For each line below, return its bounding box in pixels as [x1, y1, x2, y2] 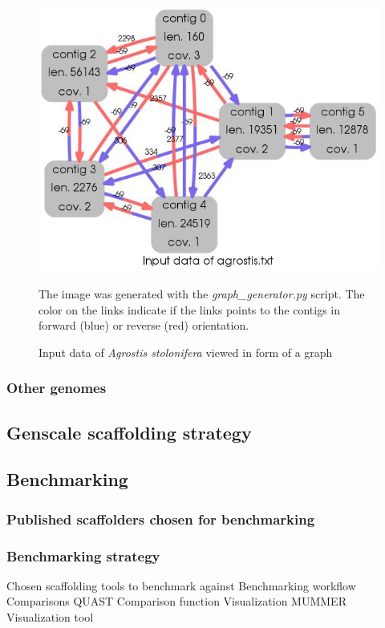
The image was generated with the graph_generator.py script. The [38, 285, 365, 302]
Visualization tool [6, 608, 94, 625]
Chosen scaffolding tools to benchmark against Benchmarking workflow [6, 577, 356, 594]
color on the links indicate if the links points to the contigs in [38, 301, 341, 318]
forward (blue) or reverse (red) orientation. [38, 317, 249, 334]
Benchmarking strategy [6, 545, 160, 565]
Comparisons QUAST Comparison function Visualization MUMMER [6, 593, 346, 610]
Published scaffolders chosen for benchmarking [6, 508, 315, 529]
